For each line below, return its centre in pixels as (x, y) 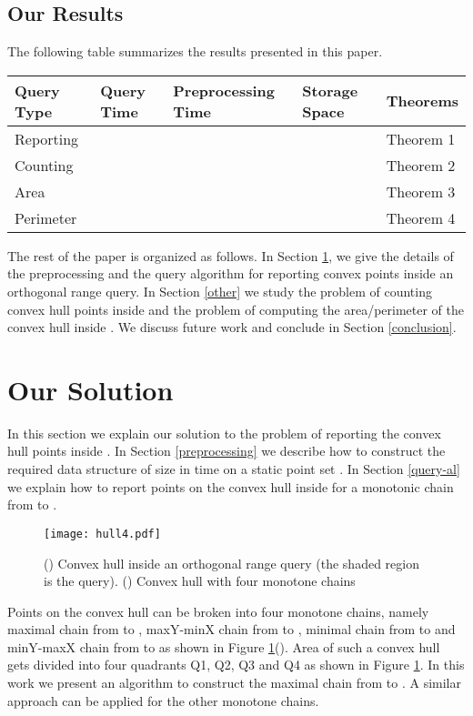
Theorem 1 (421, 138)
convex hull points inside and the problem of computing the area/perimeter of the (236, 309)
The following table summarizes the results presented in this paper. (195, 51)
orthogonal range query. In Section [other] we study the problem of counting (220, 291)
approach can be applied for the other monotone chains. (163, 700)
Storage (330, 90)
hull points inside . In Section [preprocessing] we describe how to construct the (226, 451)
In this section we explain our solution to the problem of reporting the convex (224, 433)
